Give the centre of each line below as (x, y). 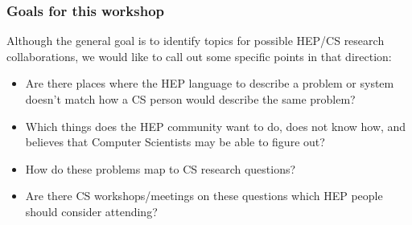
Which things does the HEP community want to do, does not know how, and (216, 126)
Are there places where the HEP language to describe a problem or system (210, 83)
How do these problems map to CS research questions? (161, 168)
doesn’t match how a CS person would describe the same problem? (190, 99)
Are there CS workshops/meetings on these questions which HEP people (204, 196)
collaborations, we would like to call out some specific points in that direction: (199, 56)
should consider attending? (91, 211)
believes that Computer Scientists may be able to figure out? (175, 142)
